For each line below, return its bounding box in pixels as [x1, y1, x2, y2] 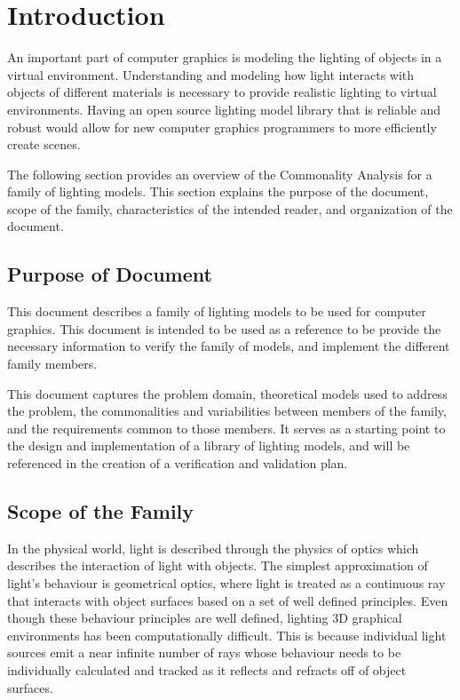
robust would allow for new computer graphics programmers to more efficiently [7, 117, 437, 136]
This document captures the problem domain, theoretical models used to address [7, 384, 448, 402]
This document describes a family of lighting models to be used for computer [7, 302, 426, 321]
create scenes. [7, 135, 81, 154]
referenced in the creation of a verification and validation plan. [7, 454, 348, 473]
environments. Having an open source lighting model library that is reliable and [7, 99, 441, 118]
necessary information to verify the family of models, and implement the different [7, 337, 450, 355]
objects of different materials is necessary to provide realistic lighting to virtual [7, 83, 437, 101]
